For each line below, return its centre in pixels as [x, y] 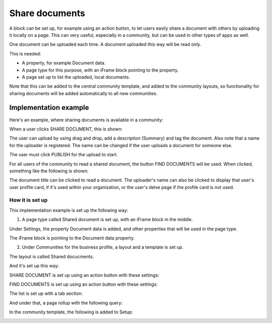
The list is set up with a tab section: [46, 294]
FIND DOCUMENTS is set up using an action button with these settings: [84, 284]
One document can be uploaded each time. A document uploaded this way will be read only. [105, 44]
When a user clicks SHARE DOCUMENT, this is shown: [66, 129]
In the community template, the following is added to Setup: [71, 312]
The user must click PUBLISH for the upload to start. [64, 155]
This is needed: [25, 53]
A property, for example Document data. [64, 63]
